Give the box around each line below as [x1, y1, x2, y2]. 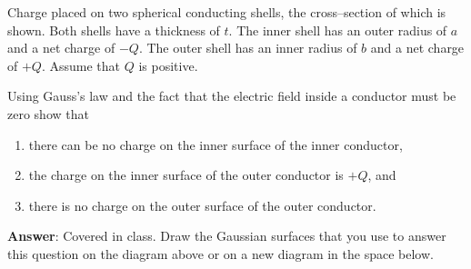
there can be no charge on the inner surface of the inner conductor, [28, 134, 403, 154]
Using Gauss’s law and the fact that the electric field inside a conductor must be [7, 86, 456, 105]
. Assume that [41, 55, 121, 75]
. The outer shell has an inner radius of [138, 38, 357, 57]
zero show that [7, 104, 89, 123]
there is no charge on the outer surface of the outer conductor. [28, 195, 376, 214]
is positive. [138, 55, 198, 75]
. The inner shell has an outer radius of [228, 20, 447, 39]
